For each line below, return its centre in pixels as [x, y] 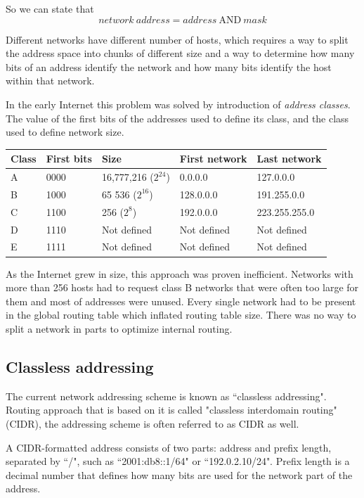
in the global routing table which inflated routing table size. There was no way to [181, 315]
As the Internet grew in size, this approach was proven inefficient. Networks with [180, 273]
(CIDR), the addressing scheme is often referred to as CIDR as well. [152, 423]
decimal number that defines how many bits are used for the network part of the [179, 474]
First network [213, 159]
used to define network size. [65, 132]
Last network [289, 159]
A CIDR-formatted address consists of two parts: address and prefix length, [169, 447]
